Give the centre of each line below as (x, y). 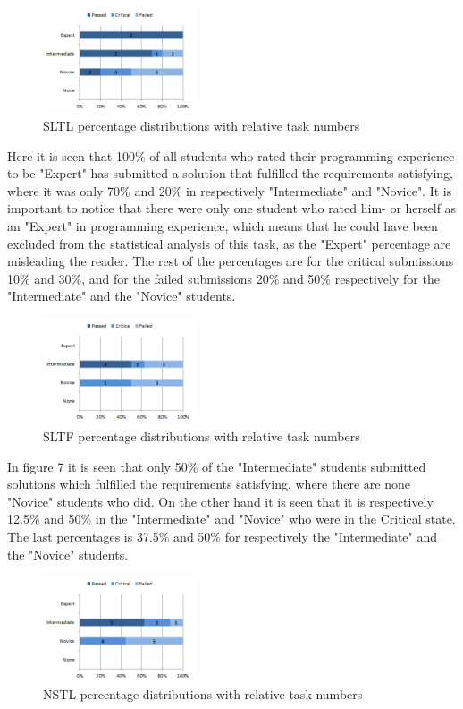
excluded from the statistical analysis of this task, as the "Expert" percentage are (229, 243)
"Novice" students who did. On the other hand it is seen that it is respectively (220, 501)
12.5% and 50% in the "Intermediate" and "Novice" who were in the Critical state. (231, 519)
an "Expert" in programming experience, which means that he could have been (223, 226)
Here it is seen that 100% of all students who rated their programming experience (231, 155)
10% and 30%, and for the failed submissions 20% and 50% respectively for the (223, 278)
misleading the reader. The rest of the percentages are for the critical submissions (231, 261)
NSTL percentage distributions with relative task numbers (203, 694)
